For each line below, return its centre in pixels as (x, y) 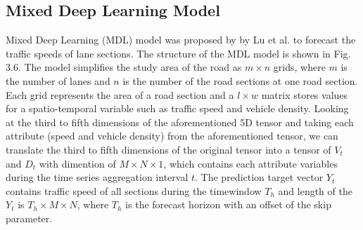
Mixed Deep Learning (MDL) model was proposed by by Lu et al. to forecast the (181, 40)
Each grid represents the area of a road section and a (120, 94)
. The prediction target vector (259, 177)
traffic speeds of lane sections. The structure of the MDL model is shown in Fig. (178, 53)
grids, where (299, 67)
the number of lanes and (58, 80)
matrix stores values (305, 94)
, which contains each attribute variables (250, 163)
